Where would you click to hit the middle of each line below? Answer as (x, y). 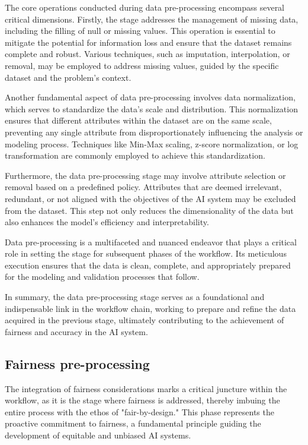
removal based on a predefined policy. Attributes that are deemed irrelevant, (143, 187)
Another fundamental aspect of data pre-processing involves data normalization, (150, 97)
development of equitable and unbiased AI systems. (98, 435)
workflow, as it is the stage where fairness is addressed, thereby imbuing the (142, 400)
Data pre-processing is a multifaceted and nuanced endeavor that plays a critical (151, 242)
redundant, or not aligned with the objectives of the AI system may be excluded (150, 198)
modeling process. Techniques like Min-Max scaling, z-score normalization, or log (152, 143)
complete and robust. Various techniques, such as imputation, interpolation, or (147, 54)
